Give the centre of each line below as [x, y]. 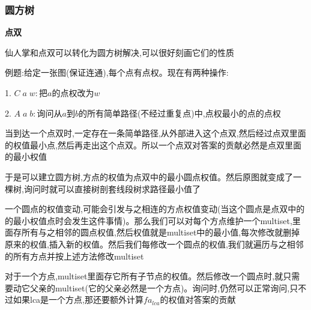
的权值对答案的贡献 [198, 299]
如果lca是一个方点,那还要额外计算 [78, 299]
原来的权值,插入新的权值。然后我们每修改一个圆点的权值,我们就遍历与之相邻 [154, 244]
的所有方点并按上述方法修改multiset [74, 256]
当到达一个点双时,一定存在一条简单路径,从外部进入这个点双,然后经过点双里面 [155, 133]
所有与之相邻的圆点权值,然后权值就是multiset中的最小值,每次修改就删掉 [161, 232]
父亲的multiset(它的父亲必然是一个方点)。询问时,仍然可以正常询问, [160, 287]
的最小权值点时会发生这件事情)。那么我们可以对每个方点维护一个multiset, [149, 220]
